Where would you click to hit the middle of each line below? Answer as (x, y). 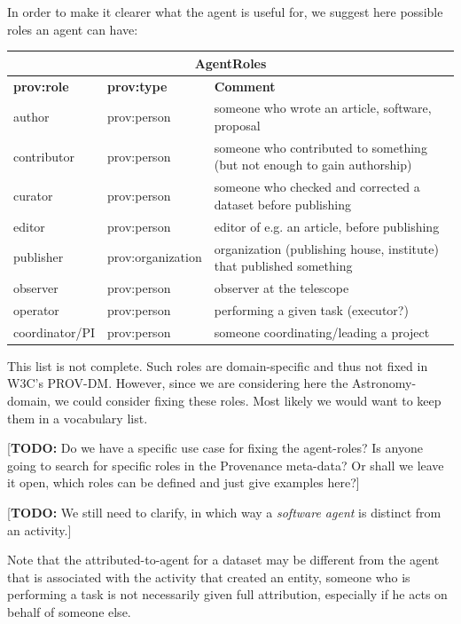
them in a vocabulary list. (78, 418)
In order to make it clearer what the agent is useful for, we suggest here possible (225, 12)
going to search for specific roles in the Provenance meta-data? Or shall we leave (226, 465)
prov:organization (155, 257)
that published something (283, 266)
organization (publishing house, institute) (326, 248)
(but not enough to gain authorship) (313, 165)
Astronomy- (384, 383)
